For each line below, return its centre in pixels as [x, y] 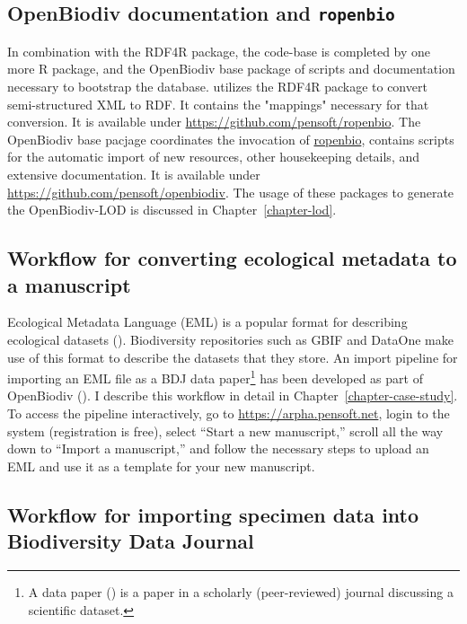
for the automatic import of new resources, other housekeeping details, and [214, 157]
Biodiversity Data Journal [131, 541]
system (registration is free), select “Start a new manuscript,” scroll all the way [225, 431]
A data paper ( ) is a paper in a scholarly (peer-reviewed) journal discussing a [241, 591]
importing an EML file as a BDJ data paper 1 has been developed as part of [215, 377]
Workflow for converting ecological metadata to [232, 258]
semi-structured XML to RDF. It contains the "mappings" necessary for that [218, 104]
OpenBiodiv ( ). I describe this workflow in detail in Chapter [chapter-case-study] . [233, 395]
